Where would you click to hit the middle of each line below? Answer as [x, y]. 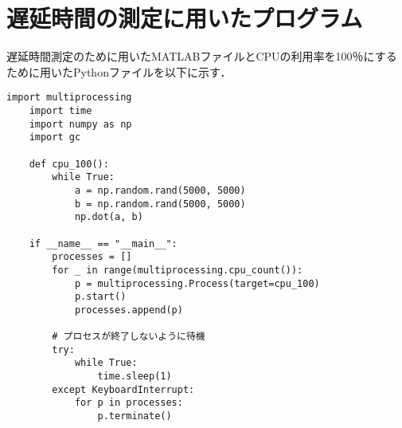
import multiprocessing [69, 98]
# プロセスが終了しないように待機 [129, 337]
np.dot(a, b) [109, 217]
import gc [55, 137]
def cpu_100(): [69, 164]
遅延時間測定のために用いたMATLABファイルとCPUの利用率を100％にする [202, 56]
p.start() [100, 297]
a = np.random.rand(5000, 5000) [160, 190]
